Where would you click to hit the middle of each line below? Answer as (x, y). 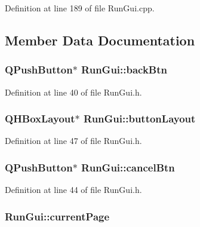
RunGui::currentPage (57, 216)
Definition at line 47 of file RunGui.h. (73, 141)
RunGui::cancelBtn (128, 167)
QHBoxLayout (40, 119)
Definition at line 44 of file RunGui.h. (73, 190)
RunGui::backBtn (124, 70)
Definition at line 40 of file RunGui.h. (73, 92)
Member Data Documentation (100, 40)
